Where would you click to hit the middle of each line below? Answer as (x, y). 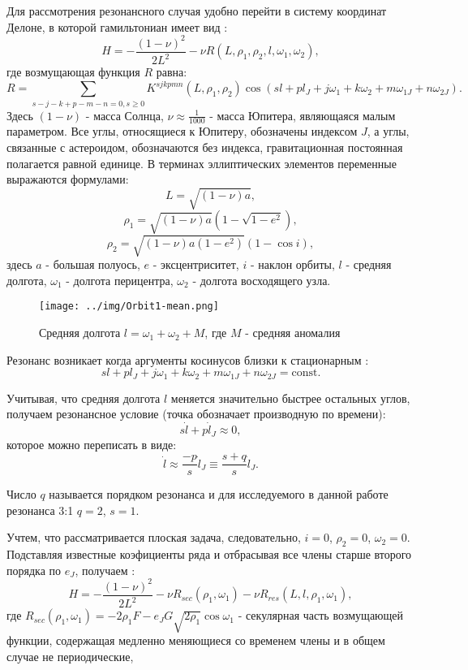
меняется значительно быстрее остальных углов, (290, 398)
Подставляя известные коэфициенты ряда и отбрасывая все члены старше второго (209, 554)
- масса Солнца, (125, 115)
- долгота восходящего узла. (262, 280)
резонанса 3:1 (40, 510)
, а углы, (388, 131)
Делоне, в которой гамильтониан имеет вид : (117, 26)
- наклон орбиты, (292, 264)
